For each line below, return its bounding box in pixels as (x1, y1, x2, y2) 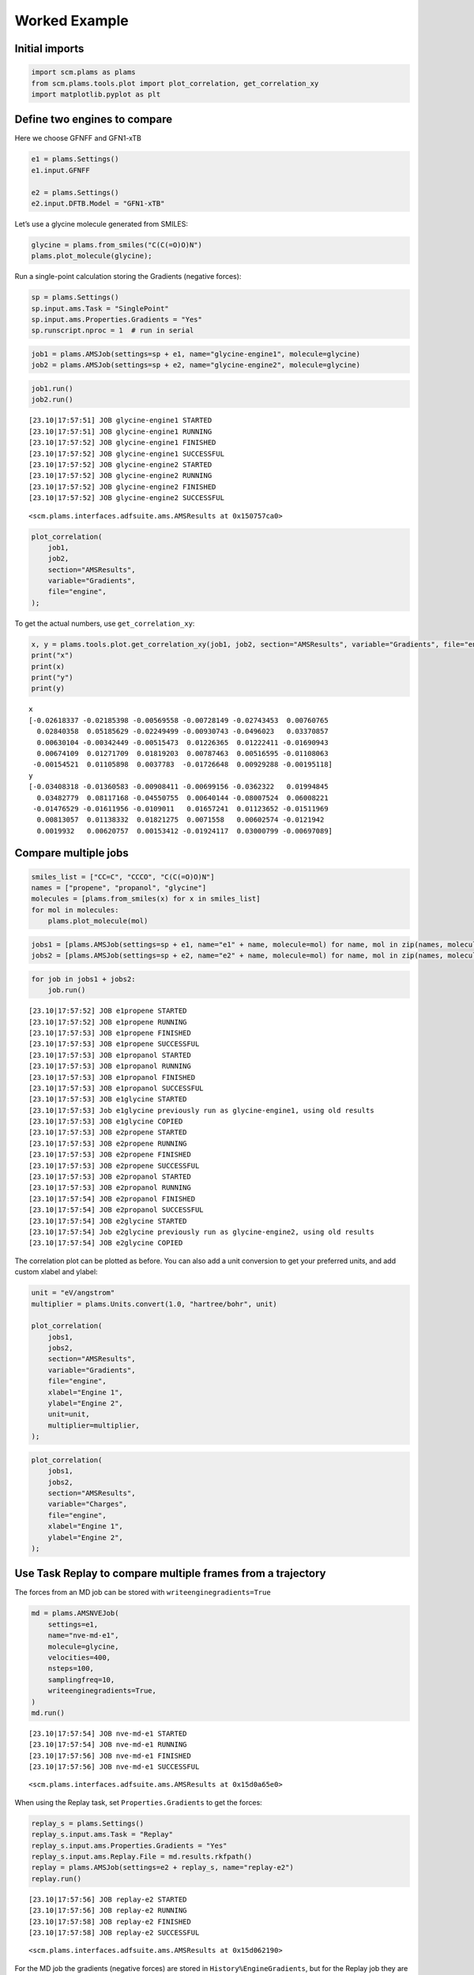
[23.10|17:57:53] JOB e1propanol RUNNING (28, 1062, 191, 1070)
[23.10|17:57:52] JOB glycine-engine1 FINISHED (28, 438, 216, 447)
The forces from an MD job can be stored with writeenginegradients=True (14, 1588, 272, 1597)
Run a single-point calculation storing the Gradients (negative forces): (14, 272, 242, 281)
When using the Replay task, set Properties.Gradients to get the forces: (14, 1797, 262, 1807)
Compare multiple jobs (14, 846, 130, 860)
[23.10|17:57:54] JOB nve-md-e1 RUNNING (28, 1740, 187, 1749)
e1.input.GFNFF (31, 166, 90, 175)
